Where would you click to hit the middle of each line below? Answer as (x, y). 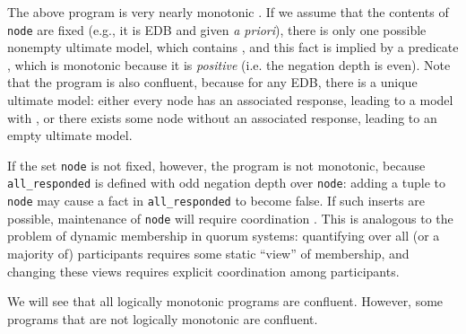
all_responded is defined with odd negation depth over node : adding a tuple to (226, 183)
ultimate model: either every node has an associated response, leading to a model (230, 100)
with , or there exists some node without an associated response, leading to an (222, 117)
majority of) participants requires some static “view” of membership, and (208, 254)
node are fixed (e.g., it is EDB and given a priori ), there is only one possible (217, 29)
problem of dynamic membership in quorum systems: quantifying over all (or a (224, 236)
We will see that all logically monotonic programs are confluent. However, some (225, 301)
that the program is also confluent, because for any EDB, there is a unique (212, 82)
